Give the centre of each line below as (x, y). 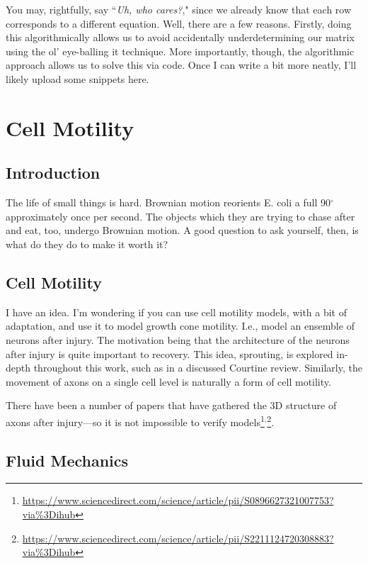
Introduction (53, 173)
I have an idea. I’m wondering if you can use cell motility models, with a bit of (177, 312)
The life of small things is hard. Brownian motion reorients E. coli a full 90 (168, 202)
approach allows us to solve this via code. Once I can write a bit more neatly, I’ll (181, 65)
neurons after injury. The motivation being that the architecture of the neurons (178, 339)
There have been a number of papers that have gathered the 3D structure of (171, 405)
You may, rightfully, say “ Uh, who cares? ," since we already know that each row (179, 9)
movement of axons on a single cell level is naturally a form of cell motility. (168, 381)
